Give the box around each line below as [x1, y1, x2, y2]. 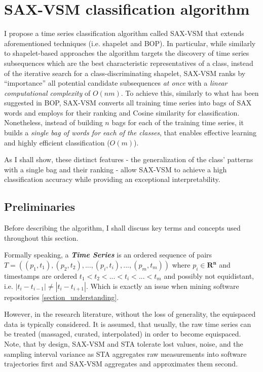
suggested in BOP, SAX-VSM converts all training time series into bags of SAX [4, 97, 252, 108]
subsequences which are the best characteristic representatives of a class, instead [4, 57, 253, 68]
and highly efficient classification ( [4, 137, 110, 147]
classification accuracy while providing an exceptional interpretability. [4, 174, 220, 184]
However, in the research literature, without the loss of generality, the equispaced [4, 309, 256, 319]
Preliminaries [4, 199, 76, 214]
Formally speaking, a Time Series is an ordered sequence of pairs [4, 249, 212, 260]
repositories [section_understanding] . [4, 291, 119, 302]
